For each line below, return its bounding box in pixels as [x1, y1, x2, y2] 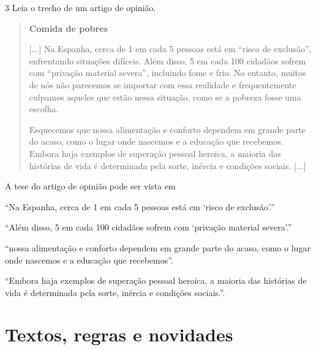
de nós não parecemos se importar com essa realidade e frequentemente [29, 78, 296, 91]
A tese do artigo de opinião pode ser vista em [5, 180, 176, 192]
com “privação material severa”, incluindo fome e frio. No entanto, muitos [29, 66, 306, 79]
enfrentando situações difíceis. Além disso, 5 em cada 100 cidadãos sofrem [29, 54, 306, 67]
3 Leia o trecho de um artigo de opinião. [5, 1, 156, 13]
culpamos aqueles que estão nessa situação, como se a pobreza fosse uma [29, 90, 301, 103]
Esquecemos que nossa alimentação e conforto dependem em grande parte [29, 123, 306, 135]
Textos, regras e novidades [5, 322, 233, 347]
